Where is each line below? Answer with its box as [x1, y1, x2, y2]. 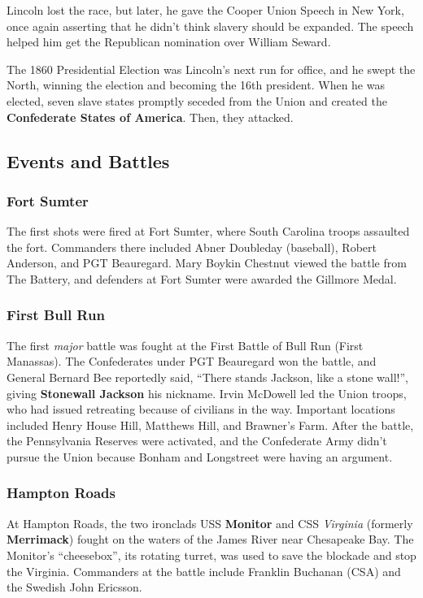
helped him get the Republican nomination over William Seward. [7, 33, 331, 50]
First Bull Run [7, 305, 105, 325]
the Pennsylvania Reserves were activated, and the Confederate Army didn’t [7, 432, 387, 449]
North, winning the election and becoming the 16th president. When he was [7, 76, 385, 93]
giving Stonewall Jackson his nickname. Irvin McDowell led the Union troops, [7, 384, 407, 401]
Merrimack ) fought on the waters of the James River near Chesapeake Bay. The [7, 531, 414, 548]
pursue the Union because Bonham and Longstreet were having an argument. [7, 448, 393, 465]
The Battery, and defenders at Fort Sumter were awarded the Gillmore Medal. [7, 270, 397, 287]
